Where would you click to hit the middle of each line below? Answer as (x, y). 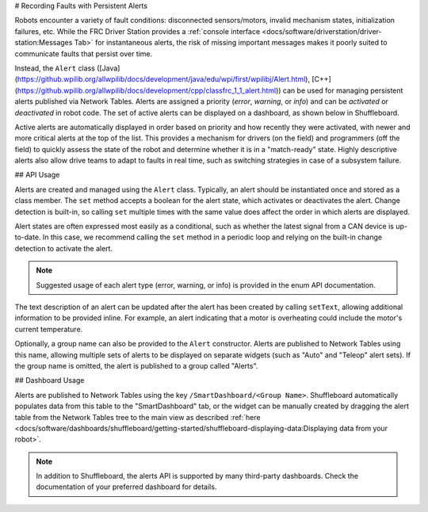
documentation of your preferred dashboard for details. (126, 487)
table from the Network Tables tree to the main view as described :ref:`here (138, 417)
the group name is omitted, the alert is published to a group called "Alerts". (136, 365)
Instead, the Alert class (55, 68)
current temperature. (49, 329)
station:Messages (44, 43)
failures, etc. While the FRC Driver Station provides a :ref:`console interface (138, 31)
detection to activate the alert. (64, 248)
